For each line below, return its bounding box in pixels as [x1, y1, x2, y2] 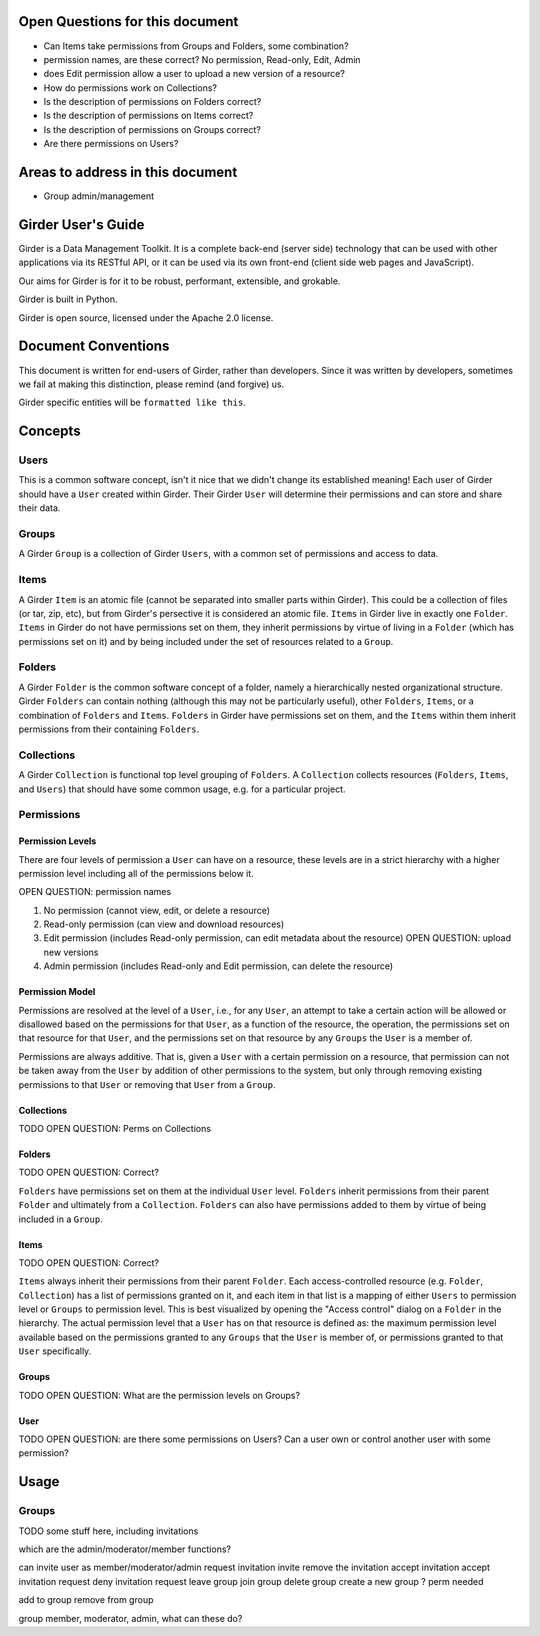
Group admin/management [43, 190, 155, 202]
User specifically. [18, 1345, 92, 1357]
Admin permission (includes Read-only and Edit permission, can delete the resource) [43, 960, 394, 972]
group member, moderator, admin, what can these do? [18, 1612, 243, 1624]
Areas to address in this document [18, 164, 238, 181]
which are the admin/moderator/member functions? [18, 1543, 232, 1555]
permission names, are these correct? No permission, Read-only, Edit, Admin [43, 53, 361, 65]
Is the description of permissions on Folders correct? [43, 96, 262, 108]
